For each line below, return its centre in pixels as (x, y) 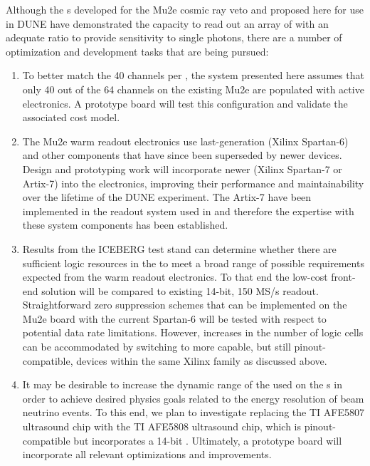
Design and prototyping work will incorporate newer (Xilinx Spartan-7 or (182, 169)
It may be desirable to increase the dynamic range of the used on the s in (182, 384)
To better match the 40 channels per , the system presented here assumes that (193, 75)
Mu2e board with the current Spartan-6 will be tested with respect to (174, 318)
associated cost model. (71, 117)
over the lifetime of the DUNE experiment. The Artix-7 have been (167, 197)
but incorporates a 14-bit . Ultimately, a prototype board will (208, 440)
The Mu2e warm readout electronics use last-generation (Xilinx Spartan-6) (185, 141)
